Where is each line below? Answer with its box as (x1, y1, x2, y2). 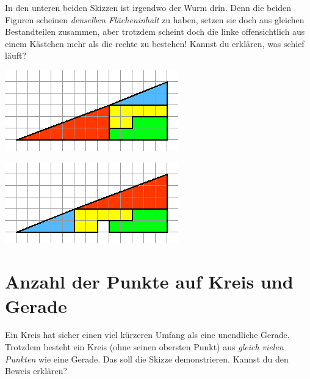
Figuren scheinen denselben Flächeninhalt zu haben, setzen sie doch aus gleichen (5, 13, 305, 26)
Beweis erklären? (5, 364, 68, 377)
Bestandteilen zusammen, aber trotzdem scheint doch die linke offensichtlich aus (5, 25, 305, 38)
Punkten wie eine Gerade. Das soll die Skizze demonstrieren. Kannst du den (5, 352, 289, 365)
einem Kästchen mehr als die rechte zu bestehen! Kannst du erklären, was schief (5, 37, 305, 50)
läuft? (5, 49, 27, 62)
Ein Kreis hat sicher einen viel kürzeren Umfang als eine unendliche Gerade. (5, 328, 290, 341)
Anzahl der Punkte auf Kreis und (5, 269, 294, 294)
